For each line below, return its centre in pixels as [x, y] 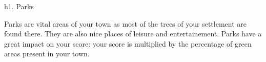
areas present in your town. [47, 54]
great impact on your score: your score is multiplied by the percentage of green [128, 43]
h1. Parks [19, 6]
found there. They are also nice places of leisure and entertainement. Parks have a [133, 34]
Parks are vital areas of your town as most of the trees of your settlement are [125, 23]
